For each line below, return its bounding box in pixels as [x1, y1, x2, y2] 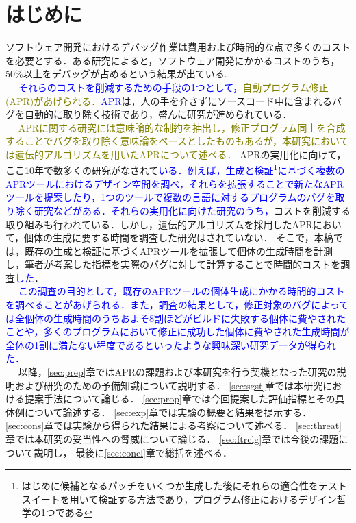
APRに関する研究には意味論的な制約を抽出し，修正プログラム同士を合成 [18, 120, 346, 134]
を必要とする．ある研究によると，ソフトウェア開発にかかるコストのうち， [5, 53, 340, 67]
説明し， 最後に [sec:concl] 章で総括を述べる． [34, 445, 232, 459]
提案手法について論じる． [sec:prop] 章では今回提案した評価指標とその [24, 391, 335, 406]
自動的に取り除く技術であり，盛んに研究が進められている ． [24, 107, 292, 121]
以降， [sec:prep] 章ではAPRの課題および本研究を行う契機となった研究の [18, 365, 337, 379]
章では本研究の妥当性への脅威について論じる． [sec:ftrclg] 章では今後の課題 [5, 432, 339, 446]
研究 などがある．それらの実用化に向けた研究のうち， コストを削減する [34, 203, 351, 217]
